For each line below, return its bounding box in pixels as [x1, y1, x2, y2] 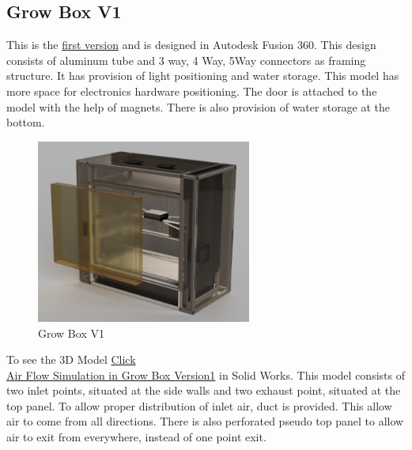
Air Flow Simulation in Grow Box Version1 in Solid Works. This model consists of [6, 366, 405, 383]
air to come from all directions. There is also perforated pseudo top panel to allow [6, 413, 404, 429]
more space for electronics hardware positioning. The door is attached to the [6, 82, 377, 99]
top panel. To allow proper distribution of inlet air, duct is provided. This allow [6, 397, 392, 414]
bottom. [6, 114, 45, 130]
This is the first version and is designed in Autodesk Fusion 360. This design [6, 36, 376, 53]
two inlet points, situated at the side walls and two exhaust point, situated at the [6, 382, 401, 399]
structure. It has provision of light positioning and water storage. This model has [6, 67, 399, 84]
